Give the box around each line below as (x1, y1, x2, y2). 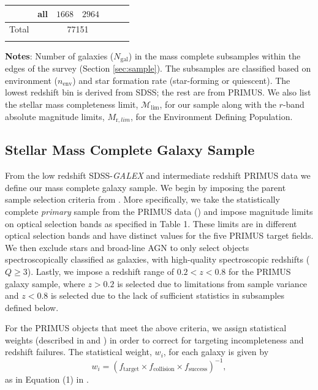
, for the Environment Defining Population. (130, 110, 293, 122)
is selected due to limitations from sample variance (117, 277, 308, 290)
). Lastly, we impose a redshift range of (27, 264, 175, 277)
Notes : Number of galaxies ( (5, 49, 114, 62)
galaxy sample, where (5, 277, 85, 290)
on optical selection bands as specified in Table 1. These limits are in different (5, 217, 297, 230)
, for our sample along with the (159, 97, 276, 110)
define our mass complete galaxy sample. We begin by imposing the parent (5, 181, 286, 193)
